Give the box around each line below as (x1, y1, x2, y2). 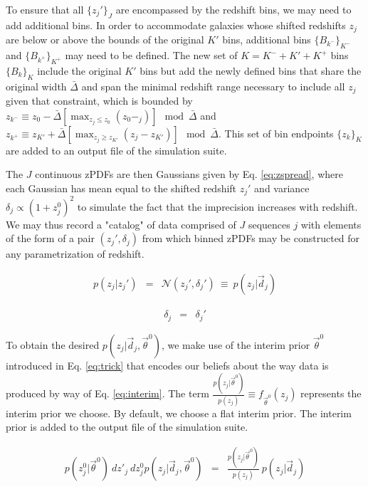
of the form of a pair (6, 231, 95, 246)
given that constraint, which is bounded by (6, 93, 193, 108)
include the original (37, 63, 122, 78)
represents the (300, 386, 362, 401)
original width (6, 78, 67, 93)
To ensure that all (6, 2, 84, 16)
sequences (248, 216, 290, 231)
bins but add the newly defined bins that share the (140, 63, 362, 78)
